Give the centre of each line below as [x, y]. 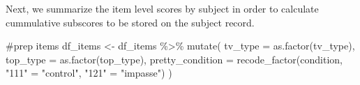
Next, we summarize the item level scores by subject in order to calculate [162, 8]
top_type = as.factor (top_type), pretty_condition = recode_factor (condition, [174, 59]
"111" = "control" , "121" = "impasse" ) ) [89, 73]
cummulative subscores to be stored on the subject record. [130, 22]
